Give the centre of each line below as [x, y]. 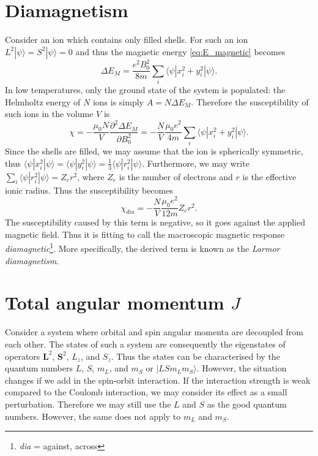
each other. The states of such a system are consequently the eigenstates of [145, 344]
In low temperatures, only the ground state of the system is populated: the [145, 90]
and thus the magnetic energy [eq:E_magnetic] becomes [180, 51]
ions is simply [118, 101]
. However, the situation [242, 368]
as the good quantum [247, 404]
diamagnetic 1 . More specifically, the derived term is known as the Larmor [142, 248]
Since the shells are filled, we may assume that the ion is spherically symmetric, [154, 151]
